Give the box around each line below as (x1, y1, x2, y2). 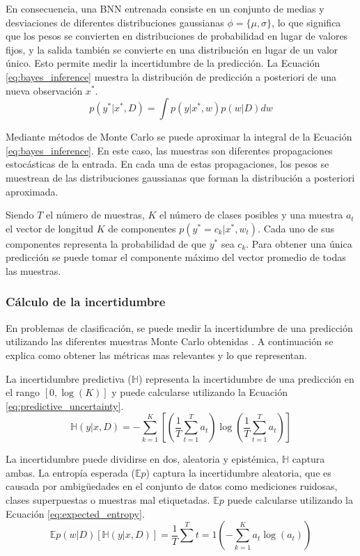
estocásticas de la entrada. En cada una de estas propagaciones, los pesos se (6, 157, 329, 171)
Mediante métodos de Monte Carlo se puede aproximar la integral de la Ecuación (6, 129, 352, 144)
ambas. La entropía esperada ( (6, 465, 135, 479)
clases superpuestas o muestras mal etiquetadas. (6, 493, 210, 507)
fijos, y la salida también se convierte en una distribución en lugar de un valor (6, 42, 338, 56)
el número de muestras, (45, 207, 145, 222)
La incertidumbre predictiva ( (6, 371, 132, 386)
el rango (6, 385, 40, 399)
